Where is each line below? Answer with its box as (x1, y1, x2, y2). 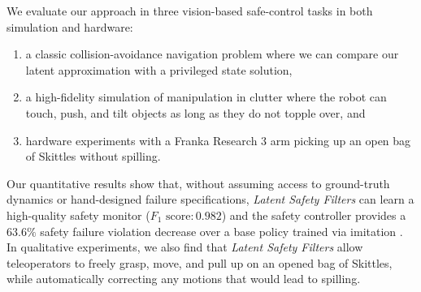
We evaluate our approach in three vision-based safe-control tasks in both (7, 2, 373, 19)
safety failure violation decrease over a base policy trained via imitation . (40, 222, 403, 239)
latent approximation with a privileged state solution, (25, 61, 293, 78)
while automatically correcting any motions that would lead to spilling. (7, 270, 361, 287)
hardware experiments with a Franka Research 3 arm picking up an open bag (25, 131, 411, 148)
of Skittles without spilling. (25, 148, 161, 165)
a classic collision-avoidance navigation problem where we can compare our (25, 45, 399, 62)
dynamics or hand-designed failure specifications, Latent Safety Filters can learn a (7, 191, 414, 208)
